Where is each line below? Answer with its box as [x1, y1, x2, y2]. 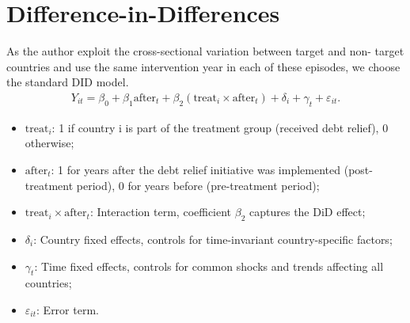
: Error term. [36, 301, 99, 317]
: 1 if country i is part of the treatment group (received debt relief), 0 [51, 119, 389, 135]
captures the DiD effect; [249, 203, 366, 220]
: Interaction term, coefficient [89, 203, 232, 220]
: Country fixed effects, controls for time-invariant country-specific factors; [33, 230, 393, 247]
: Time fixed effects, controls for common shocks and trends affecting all [34, 257, 384, 274]
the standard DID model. [6, 74, 129, 90]
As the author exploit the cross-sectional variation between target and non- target [6, 43, 404, 59]
